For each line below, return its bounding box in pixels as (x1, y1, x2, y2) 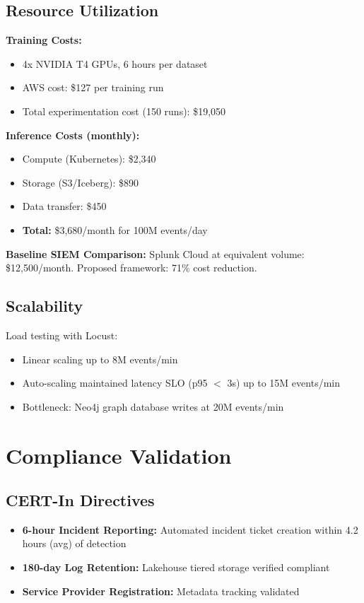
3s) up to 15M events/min (227, 375, 340, 390)
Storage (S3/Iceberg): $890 (22, 175, 139, 189)
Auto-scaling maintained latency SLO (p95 (22, 375, 208, 390)
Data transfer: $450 (22, 199, 107, 213)
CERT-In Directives (6, 489, 155, 511)
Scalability (6, 295, 83, 317)
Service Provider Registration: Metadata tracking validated (22, 583, 300, 598)
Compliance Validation (6, 440, 232, 469)
